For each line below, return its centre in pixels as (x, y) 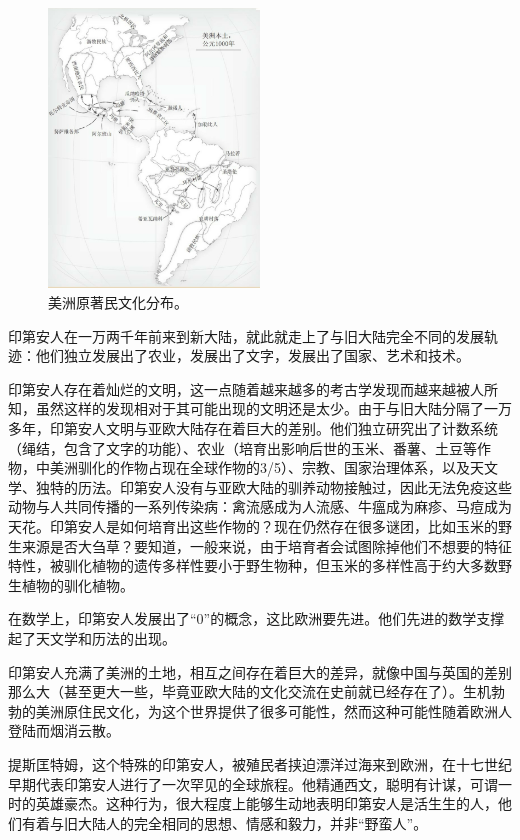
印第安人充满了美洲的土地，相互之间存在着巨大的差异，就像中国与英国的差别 (260, 671)
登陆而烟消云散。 (64, 730)
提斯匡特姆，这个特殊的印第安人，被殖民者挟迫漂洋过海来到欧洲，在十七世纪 (260, 763)
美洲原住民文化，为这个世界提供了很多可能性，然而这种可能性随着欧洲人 (273, 710)
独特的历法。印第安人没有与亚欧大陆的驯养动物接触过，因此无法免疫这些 (273, 486)
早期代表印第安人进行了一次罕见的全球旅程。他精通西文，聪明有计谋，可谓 (253, 783)
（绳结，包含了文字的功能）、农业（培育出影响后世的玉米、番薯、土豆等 (242, 447)
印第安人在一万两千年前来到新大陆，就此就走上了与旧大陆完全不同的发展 (246, 335)
